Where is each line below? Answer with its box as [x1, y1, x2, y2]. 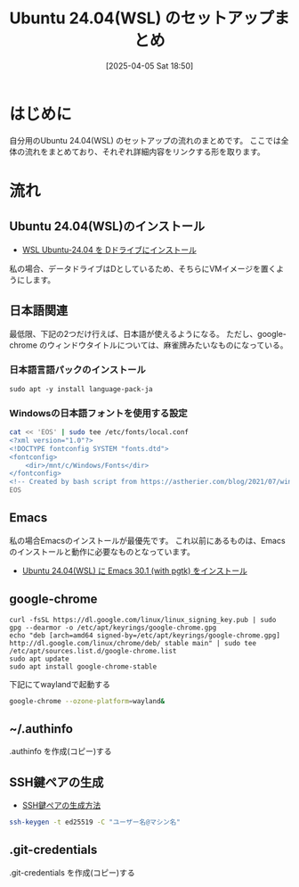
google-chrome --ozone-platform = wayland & [9, 696, 166, 705]
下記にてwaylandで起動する [9, 678, 111, 689]
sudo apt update [9, 654, 69, 663]
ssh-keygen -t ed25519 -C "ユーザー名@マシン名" [9, 817, 181, 827]
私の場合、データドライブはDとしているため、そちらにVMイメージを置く [9, 263, 277, 274]
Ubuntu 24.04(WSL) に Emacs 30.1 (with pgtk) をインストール [21, 565, 247, 576]
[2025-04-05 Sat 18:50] [105, 60, 194, 71]
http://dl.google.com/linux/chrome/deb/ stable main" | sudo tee [9, 638, 256, 647]
